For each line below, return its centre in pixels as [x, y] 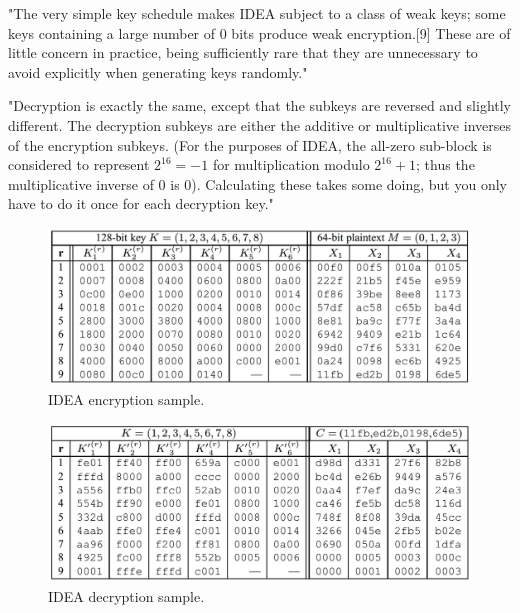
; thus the [445, 164]
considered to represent [79, 164]
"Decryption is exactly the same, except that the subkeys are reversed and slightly [260, 105]
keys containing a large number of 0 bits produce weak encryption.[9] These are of [259, 32]
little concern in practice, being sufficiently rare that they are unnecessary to [243, 52]
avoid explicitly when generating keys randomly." [158, 71]
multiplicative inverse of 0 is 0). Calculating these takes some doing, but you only [257, 183]
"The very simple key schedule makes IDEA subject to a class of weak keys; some [257, 13]
